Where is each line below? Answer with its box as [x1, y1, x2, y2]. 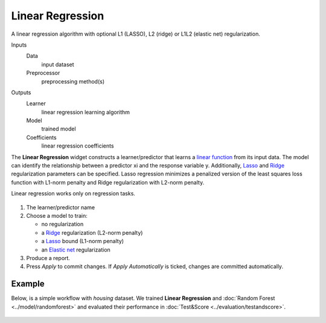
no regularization [41, 221, 84, 228]
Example [11, 279, 45, 289]
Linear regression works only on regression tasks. [11, 190, 136, 197]
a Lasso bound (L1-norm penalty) [41, 238, 124, 245]
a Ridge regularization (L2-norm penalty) [41, 229, 143, 236]
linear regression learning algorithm [41, 108, 130, 116]
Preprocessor [26, 70, 60, 77]
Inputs [11, 41, 27, 48]
